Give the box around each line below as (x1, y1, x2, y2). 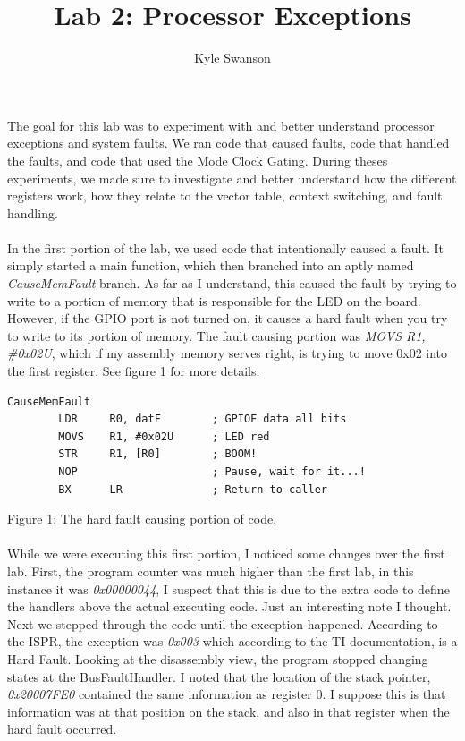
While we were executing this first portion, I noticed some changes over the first (7, 544, 445, 563)
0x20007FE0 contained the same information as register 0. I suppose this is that (7, 685, 446, 703)
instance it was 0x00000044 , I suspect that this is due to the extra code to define (7, 579, 450, 598)
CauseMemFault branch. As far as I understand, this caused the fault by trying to (7, 274, 457, 293)
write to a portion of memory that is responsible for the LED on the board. (7, 291, 421, 310)
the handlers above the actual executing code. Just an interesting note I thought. (7, 597, 452, 616)
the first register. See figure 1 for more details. (7, 362, 260, 380)
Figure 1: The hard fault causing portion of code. (7, 509, 277, 528)
